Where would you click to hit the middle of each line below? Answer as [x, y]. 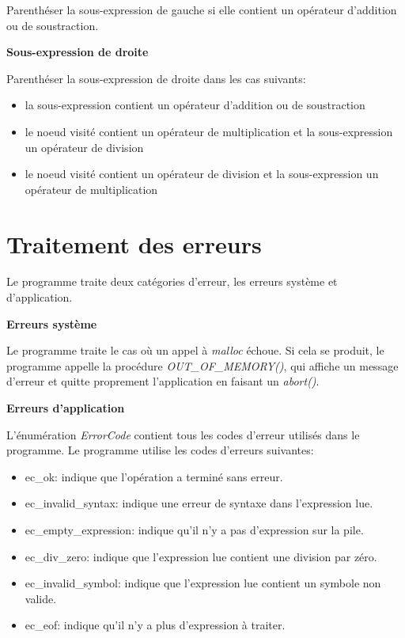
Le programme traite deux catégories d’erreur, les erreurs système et [172, 281]
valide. [41, 598]
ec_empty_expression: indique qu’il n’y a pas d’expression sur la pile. [194, 530]
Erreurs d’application [66, 408]
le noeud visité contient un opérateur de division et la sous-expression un [202, 174]
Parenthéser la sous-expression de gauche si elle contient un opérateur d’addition [202, 9]
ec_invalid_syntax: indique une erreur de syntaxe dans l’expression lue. [199, 503]
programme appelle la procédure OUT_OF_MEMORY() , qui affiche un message [202, 365]
